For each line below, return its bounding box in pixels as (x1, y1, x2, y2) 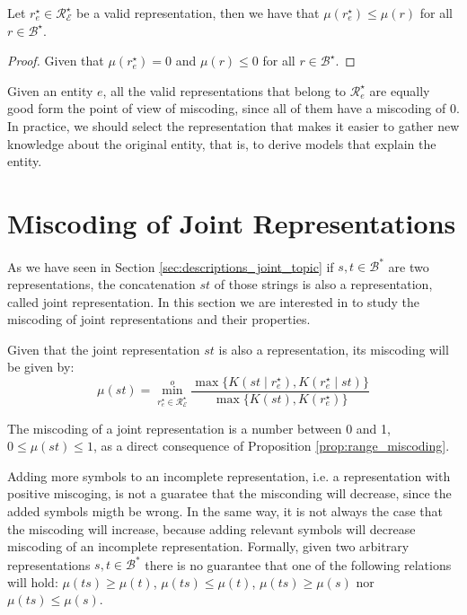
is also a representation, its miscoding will (218, 339, 449, 358)
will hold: (7, 572, 58, 591)
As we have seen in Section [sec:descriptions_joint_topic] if (7, 257, 334, 276)
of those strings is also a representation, (214, 274, 433, 293)
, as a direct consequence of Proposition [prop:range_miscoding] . (93, 436, 450, 455)
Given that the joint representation (7, 339, 200, 358)
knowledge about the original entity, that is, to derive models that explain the (7, 134, 436, 153)
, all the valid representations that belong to (102, 81, 347, 100)
